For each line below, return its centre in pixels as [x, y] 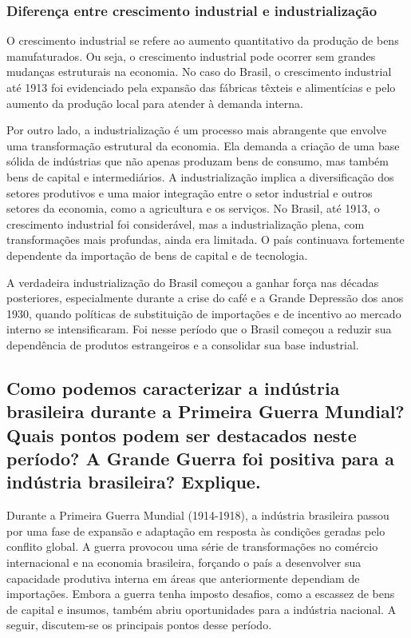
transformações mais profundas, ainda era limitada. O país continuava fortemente [205, 239]
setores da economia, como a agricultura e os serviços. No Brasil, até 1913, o [193, 208]
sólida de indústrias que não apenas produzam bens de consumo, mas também [198, 161]
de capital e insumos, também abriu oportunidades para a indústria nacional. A [202, 609]
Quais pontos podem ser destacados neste [182, 435]
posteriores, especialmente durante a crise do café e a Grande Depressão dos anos [205, 298]
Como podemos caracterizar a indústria [173, 387]
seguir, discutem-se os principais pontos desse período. [139, 625]
